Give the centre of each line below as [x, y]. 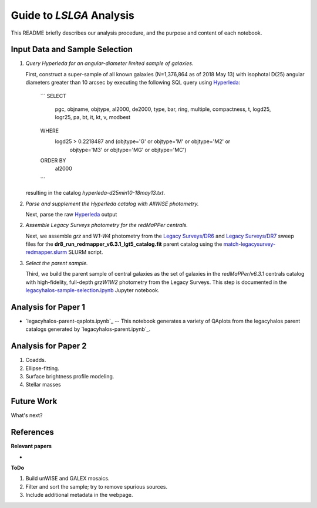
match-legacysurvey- [249, 244]
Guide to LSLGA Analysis [72, 15]
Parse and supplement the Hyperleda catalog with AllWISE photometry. [112, 204]
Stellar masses [43, 385]
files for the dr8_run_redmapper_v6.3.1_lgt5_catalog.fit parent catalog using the [124, 244]
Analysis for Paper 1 [48, 307]
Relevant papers [31, 446]
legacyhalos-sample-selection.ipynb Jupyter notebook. [92, 290]
